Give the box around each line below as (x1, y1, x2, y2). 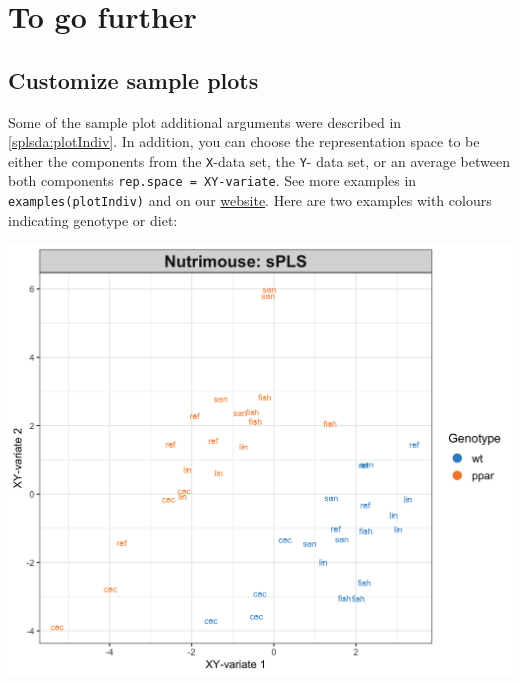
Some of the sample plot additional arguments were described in (8, 111, 402, 132)
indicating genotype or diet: (8, 209, 178, 230)
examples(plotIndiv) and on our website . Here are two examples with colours (8, 190, 492, 211)
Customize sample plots (8, 64, 259, 95)
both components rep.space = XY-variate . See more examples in (8, 170, 417, 191)
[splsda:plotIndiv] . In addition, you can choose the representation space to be (8, 131, 480, 152)
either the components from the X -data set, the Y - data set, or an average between (8, 150, 510, 171)
